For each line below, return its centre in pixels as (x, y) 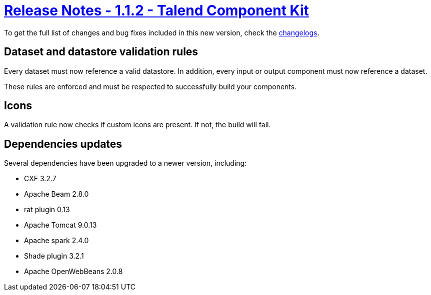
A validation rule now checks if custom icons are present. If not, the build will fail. (137, 125)
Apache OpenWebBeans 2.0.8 (73, 272)
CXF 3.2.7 (40, 179)
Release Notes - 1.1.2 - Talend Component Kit (156, 10)
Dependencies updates (63, 144)
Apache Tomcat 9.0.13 (60, 225)
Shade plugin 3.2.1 (54, 256)
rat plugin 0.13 (47, 210)
